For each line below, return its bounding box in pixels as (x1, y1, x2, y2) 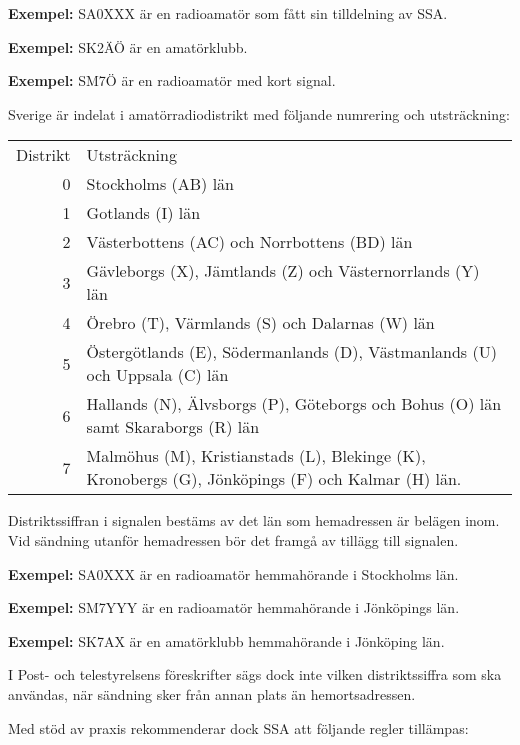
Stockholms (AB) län (86, 172, 235, 196)
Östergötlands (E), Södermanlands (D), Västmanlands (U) (86, 340, 497, 364)
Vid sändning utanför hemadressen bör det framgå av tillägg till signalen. (8, 529, 459, 550)
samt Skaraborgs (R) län (86, 415, 260, 439)
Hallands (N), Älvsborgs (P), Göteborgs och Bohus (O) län (86, 392, 502, 416)
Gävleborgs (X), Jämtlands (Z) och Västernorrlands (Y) (86, 259, 480, 283)
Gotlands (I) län (86, 201, 201, 225)
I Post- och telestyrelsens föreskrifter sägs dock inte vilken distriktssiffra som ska (8, 664, 502, 685)
